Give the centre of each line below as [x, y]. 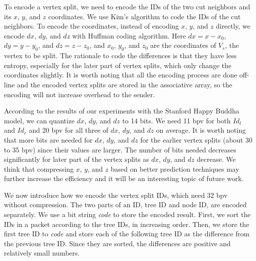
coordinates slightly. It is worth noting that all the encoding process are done [121, 75]
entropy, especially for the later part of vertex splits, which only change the [118, 65]
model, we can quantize [39, 120]
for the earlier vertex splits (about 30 [196, 139]
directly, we [233, 26]
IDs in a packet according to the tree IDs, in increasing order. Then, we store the [127, 224]
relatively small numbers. [42, 253]
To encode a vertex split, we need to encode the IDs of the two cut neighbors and [127, 6]
